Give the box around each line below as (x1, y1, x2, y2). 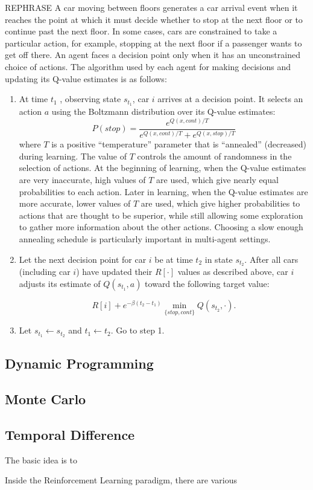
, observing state (60, 92, 121, 105)
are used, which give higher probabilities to (141, 197, 300, 210)
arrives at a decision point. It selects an (157, 92, 303, 105)
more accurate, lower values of (19, 197, 131, 210)
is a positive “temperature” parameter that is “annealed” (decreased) (51, 138, 306, 150)
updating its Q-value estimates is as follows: (5, 72, 167, 85)
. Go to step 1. (110, 324, 165, 337)
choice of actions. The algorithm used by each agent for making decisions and (5, 60, 291, 73)
